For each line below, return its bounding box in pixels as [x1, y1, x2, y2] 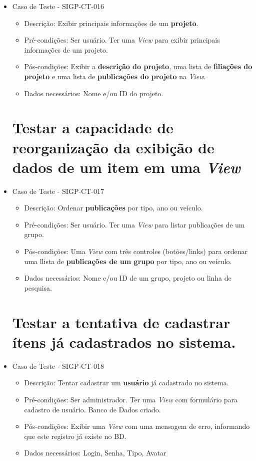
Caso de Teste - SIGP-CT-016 [12, 1, 104, 11]
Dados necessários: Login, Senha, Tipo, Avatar [24, 447, 166, 458]
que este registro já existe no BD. [24, 430, 126, 441]
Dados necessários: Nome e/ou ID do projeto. [24, 88, 163, 98]
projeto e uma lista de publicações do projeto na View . [24, 71, 206, 81]
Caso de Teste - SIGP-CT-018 [12, 360, 104, 371]
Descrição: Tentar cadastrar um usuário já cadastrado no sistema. [24, 377, 229, 388]
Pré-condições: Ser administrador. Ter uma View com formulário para [24, 394, 238, 404]
